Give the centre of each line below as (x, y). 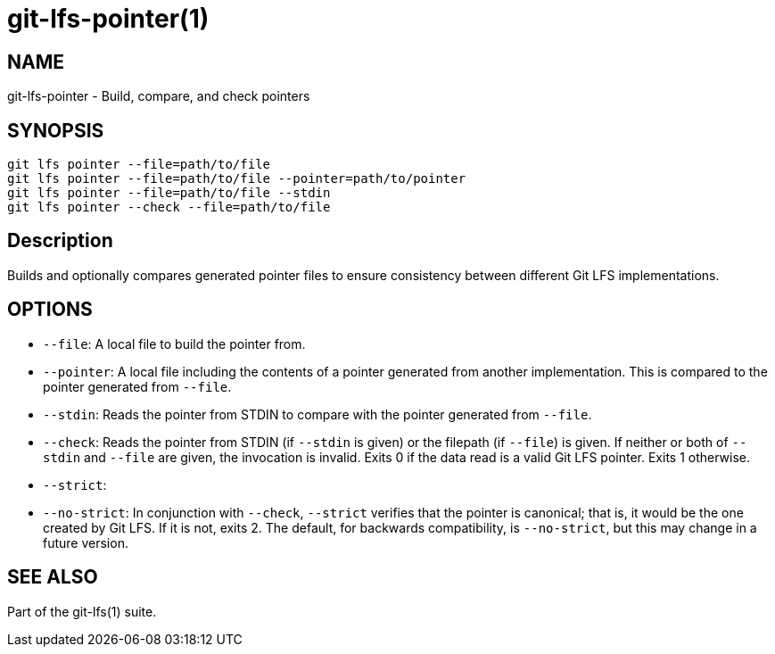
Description (60, 241)
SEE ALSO (53, 577)
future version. (86, 542)
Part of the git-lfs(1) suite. (82, 611)
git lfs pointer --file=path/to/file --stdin (169, 193)
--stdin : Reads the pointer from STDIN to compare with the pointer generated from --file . (317, 414)
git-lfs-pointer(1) (108, 19)
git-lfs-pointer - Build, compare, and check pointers (159, 96)
